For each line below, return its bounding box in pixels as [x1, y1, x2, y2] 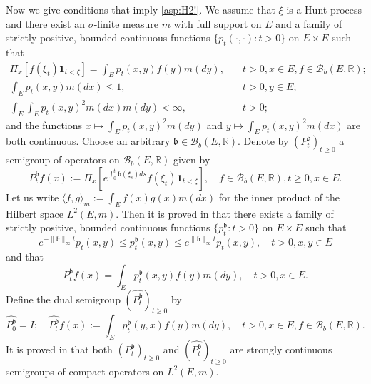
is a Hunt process [286, 2, 362, 16]
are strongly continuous [230, 342, 332, 357]
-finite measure [93, 16, 158, 31]
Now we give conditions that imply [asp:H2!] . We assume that [6, 2, 275, 16]
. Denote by [237, 133, 289, 148]
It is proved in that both [6, 342, 113, 357]
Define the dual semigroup [6, 291, 121, 306]
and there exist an [6, 16, 85, 31]
